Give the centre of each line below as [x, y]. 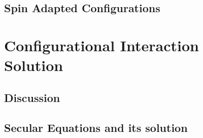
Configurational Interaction [101, 45]
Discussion [32, 97]
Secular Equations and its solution [96, 127]
